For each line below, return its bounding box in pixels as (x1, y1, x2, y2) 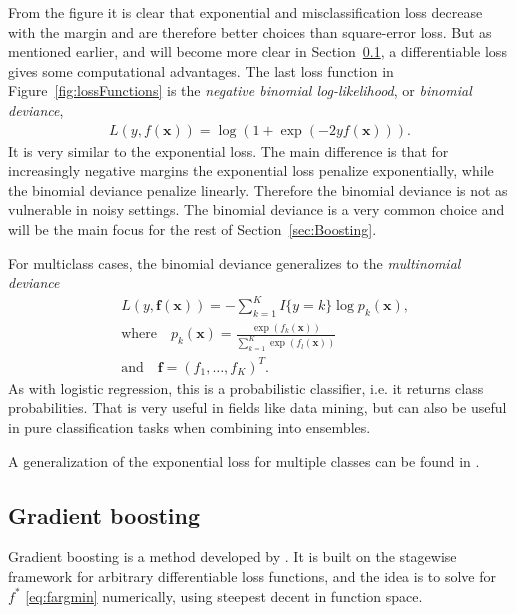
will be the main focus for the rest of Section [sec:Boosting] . (8, 218, 377, 239)
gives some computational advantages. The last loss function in (8, 60, 394, 81)
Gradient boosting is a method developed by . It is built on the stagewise (8, 546, 457, 567)
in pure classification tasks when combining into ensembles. (8, 416, 371, 437)
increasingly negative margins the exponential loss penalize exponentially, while (8, 160, 494, 181)
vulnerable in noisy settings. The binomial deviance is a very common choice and (8, 199, 505, 220)
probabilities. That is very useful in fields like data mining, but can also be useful (8, 397, 507, 418)
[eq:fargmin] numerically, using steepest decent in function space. (25, 585, 423, 606)
